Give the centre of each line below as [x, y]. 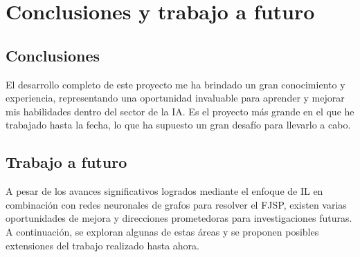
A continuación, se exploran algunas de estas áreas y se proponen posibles [162, 231]
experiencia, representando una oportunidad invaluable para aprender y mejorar [175, 98]
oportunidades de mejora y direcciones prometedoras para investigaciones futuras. [179, 218]
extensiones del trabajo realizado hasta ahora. [102, 245]
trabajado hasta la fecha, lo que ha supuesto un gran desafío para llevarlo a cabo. [178, 125]
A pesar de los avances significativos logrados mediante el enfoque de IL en [164, 191]
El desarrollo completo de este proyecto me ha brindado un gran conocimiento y [175, 84]
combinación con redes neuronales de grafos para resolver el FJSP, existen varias [176, 204]
